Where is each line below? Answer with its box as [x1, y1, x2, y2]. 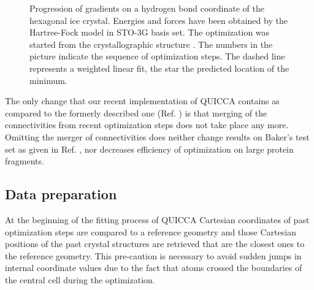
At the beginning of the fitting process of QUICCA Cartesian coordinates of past [5, 213, 310, 226]
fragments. [5, 155, 44, 167]
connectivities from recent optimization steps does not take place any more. [5, 118, 289, 131]
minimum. [29, 74, 67, 86]
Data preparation [5, 185, 117, 204]
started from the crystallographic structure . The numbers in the [29, 37, 273, 50]
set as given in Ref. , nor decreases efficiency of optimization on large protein [5, 142, 294, 155]
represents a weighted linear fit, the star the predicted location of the [29, 61, 289, 74]
